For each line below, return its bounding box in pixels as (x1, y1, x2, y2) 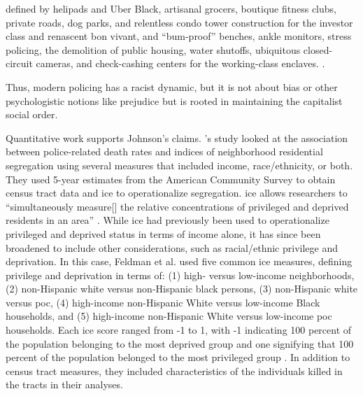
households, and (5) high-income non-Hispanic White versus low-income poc (6, 309, 332, 323)
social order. (6, 107, 58, 122)
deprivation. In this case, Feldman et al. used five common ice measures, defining (6, 254, 353, 269)
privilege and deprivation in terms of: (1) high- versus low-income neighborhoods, (6, 267, 355, 282)
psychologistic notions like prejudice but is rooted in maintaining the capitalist (6, 93, 343, 108)
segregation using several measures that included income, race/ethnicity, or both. (6, 157, 353, 172)
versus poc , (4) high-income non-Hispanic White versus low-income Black (6, 295, 320, 309)
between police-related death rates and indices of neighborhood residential (6, 144, 323, 159)
